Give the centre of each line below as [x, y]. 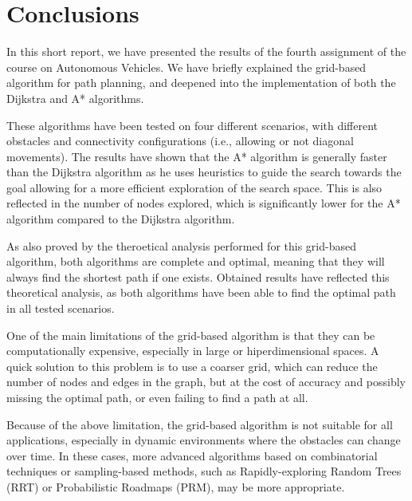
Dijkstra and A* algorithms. [75, 98]
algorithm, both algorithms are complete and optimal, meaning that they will [196, 261]
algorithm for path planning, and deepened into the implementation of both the [201, 83]
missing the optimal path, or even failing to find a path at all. [157, 397]
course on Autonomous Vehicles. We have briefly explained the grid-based [186, 67]
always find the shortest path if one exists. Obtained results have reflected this [198, 276]
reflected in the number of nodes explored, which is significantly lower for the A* [204, 203]
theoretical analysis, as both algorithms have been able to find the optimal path [201, 292]
